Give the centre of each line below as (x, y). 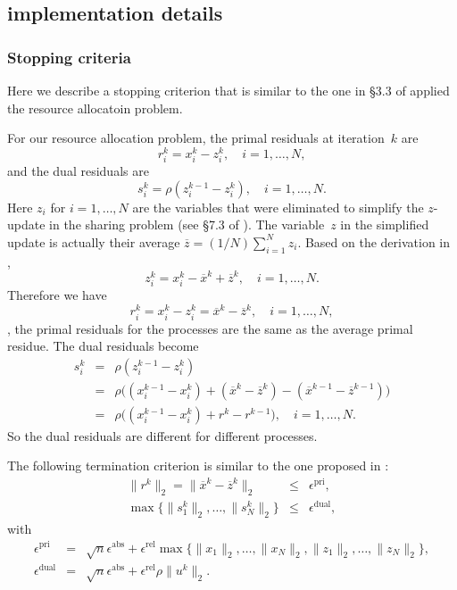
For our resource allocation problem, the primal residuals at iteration (196, 138)
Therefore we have (57, 295)
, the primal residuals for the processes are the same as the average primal (210, 328)
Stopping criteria (69, 57)
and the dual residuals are (78, 171)
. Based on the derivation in (374, 241)
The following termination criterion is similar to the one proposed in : (198, 465)
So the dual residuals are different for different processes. (162, 435)
